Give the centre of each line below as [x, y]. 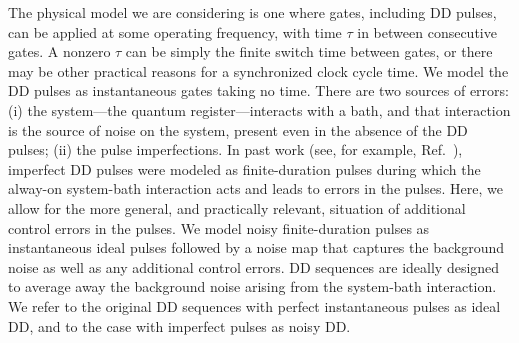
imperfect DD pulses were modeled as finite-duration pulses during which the [244, 168]
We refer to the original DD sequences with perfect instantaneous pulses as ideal [254, 305]
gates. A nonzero [59, 51]
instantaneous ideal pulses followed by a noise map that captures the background [256, 247]
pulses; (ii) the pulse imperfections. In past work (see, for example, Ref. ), [235, 149]
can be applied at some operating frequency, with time [175, 31]
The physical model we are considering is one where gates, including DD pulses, [252, 12]
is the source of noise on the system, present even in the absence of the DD [238, 129]
